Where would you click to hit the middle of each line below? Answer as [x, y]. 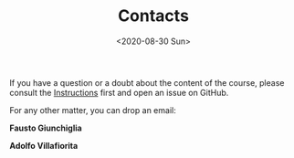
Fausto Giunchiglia [46, 128]
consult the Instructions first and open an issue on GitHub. [119, 92]
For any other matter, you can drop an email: [93, 110]
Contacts [153, 16]
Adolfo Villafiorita [44, 145]
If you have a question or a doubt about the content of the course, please [147, 82]
